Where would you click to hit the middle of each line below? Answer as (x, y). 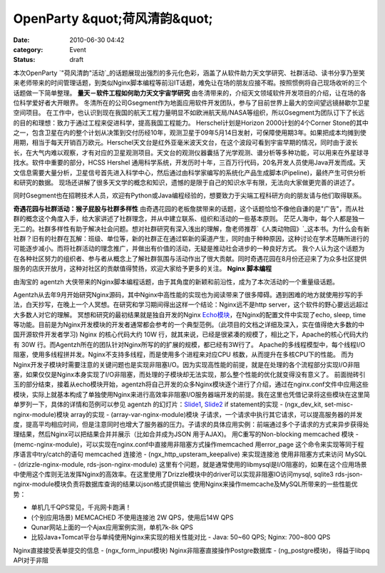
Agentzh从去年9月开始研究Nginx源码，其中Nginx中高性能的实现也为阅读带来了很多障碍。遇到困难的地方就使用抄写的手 (188, 294)
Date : (21, 40)
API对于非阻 (31, 560)
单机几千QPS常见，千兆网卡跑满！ (81, 507)
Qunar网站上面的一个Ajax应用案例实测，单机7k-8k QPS (112, 527)
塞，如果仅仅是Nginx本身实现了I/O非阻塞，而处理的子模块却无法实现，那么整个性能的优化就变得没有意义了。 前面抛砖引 (189, 375)
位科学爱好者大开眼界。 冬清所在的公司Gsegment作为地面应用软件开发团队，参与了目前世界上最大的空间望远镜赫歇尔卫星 (191, 103)
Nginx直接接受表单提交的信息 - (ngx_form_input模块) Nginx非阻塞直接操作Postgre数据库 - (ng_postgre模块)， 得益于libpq (191, 550)
